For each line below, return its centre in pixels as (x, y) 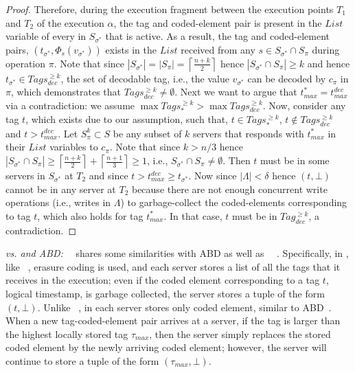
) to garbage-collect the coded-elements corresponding (234, 202)
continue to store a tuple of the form (82, 360)
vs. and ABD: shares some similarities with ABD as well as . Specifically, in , (177, 253)
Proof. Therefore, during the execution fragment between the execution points (170, 9)
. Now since (213, 175)
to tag (18, 215)
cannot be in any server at (61, 189)
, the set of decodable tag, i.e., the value (145, 78)
